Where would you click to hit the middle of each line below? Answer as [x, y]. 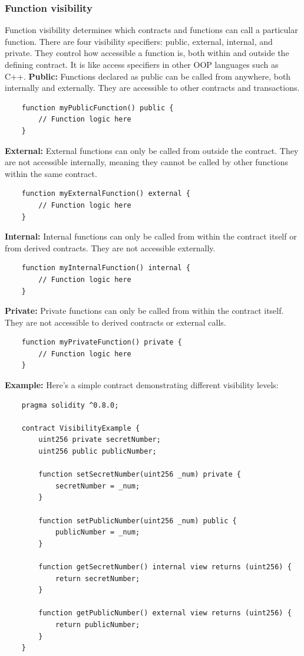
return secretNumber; [98, 578]
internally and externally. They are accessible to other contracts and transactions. [152, 88]
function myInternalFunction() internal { [106, 268]
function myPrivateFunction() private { [102, 342]
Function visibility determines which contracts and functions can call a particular [151, 30]
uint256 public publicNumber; [98, 452]
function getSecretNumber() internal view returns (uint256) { [165, 567]
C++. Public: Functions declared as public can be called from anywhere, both [148, 76]
